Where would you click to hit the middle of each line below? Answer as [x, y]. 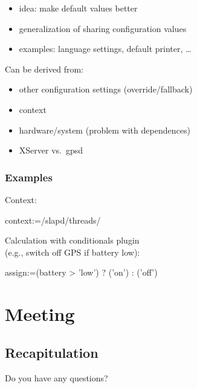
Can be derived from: [44, 69]
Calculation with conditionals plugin [72, 240]
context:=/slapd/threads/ [53, 220]
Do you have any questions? [57, 377]
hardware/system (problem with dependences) [105, 130]
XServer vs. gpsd [51, 150]
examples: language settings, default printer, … [105, 49]
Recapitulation [52, 352]
